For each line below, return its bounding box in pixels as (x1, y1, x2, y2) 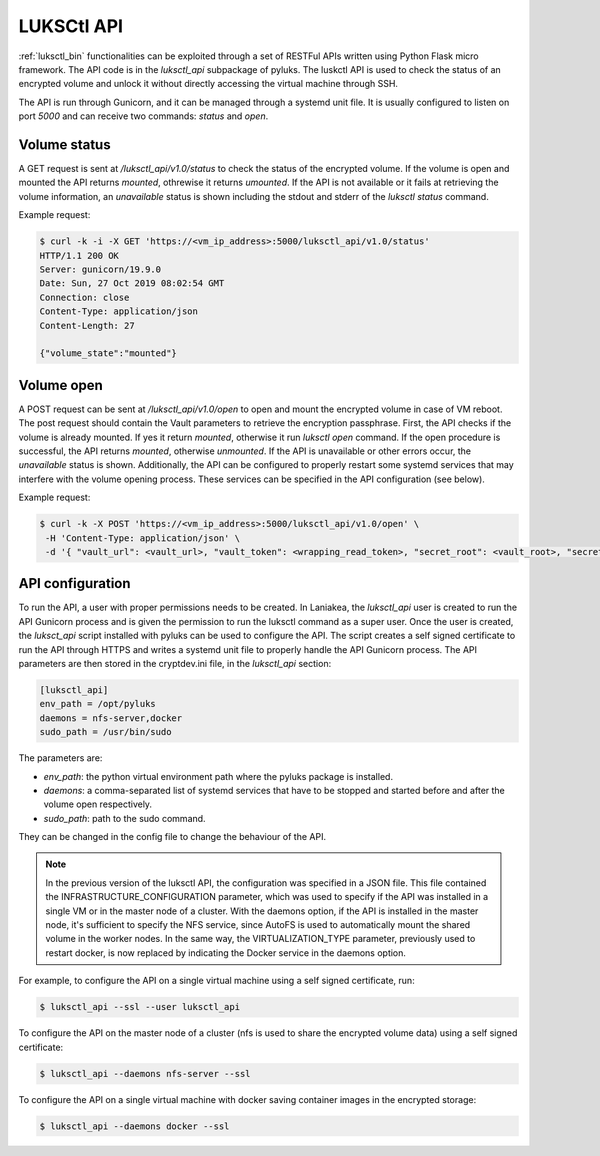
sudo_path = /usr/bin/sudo (39, 726, 172, 738)
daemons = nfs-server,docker (39, 712, 183, 724)
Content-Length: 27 (39, 320, 135, 331)
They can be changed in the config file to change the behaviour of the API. (18, 831, 327, 843)
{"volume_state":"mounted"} (39, 348, 177, 359)
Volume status (18, 136, 111, 153)
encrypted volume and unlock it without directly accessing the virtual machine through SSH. (18, 78, 399, 90)
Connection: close (39, 291, 130, 303)
